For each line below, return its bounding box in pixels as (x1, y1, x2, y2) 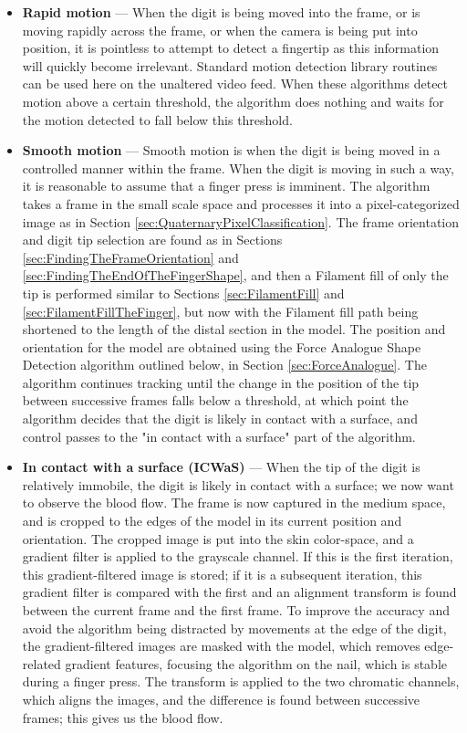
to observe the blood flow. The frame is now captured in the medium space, (22, 493, 446, 512)
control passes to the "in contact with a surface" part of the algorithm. (22, 426, 416, 445)
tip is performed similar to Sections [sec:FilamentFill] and (22, 283, 345, 302)
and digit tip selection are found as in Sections (22, 230, 283, 249)
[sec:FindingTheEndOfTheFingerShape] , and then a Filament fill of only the (22, 266, 449, 285)
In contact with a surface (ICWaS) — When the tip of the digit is (22, 457, 420, 476)
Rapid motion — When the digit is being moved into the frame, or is (22, 3, 420, 21)
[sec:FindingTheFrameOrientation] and (22, 247, 239, 267)
